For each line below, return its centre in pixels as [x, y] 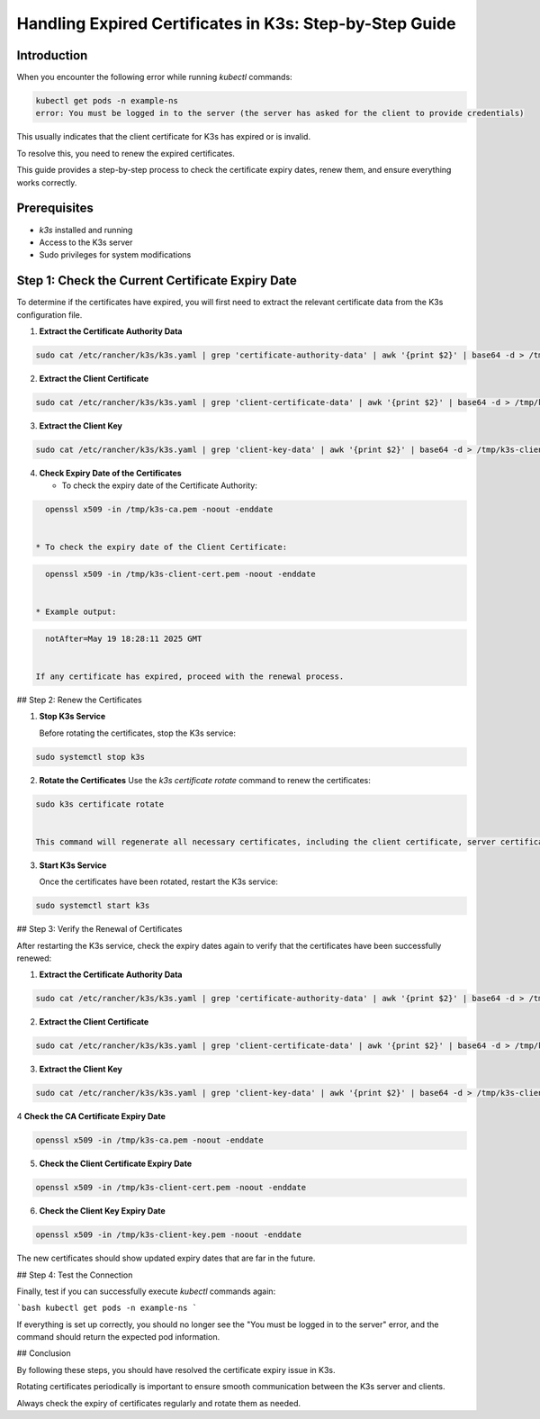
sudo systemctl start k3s [93, 906]
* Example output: [76, 612]
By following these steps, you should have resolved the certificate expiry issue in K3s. [176, 1369]
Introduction [52, 55]
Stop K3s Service [72, 717]
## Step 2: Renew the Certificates [80, 700]
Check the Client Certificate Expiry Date [116, 1164]
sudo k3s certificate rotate [100, 804]
